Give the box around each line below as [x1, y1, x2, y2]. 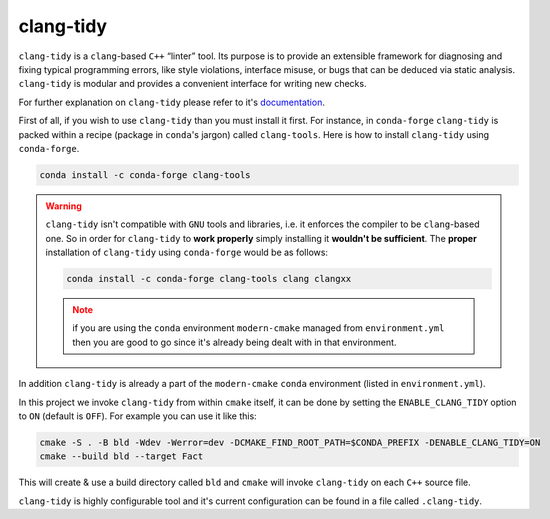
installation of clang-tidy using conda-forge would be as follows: [45, 246, 329, 259]
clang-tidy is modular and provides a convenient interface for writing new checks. [18, 78, 367, 90]
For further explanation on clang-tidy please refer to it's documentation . [18, 96, 325, 108]
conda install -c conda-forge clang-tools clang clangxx [66, 273, 352, 285]
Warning [45, 200, 82, 212]
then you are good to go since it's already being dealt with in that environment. [72, 336, 397, 348]
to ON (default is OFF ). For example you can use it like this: [18, 410, 257, 422]
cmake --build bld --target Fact [39, 451, 204, 462]
